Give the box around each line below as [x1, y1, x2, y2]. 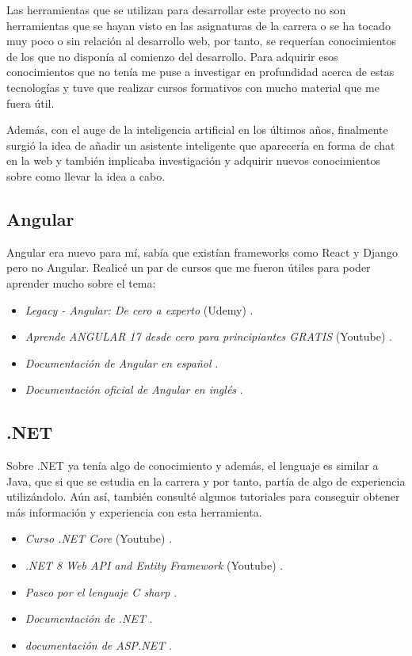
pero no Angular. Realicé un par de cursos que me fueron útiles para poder [6, 259, 371, 276]
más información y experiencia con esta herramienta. [6, 503, 262, 520]
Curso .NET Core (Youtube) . [25, 530, 173, 547]
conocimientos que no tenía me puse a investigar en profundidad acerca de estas [6, 63, 395, 80]
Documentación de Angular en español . [25, 354, 219, 371]
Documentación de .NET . [25, 610, 153, 627]
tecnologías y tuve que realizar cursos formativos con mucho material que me [6, 78, 380, 95]
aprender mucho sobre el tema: [6, 274, 156, 291]
